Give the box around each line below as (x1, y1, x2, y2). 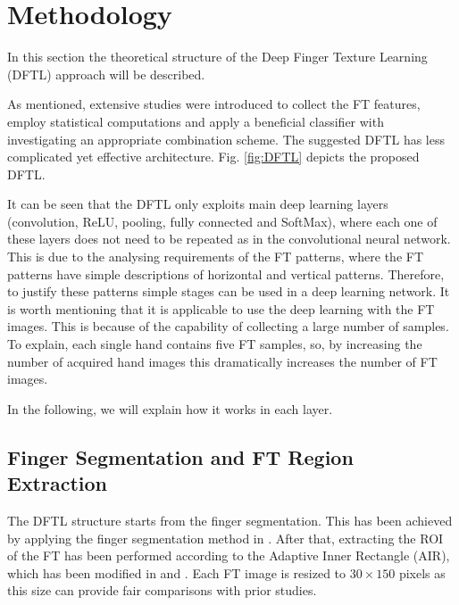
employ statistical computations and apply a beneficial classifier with (7, 112, 384, 130)
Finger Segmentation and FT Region (7, 443, 354, 470)
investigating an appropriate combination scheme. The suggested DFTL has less (7, 129, 445, 148)
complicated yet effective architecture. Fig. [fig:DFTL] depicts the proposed (7, 147, 420, 166)
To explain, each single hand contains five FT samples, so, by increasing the (7, 335, 422, 353)
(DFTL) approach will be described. (7, 64, 205, 83)
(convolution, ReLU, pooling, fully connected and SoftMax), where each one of (7, 211, 438, 230)
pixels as (398, 563, 446, 582)
